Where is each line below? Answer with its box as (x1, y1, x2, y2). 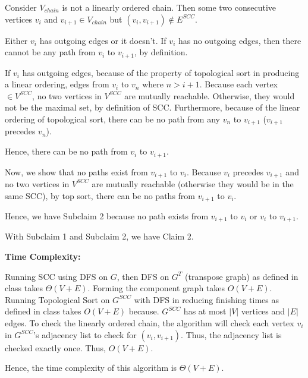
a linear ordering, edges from (5, 78, 109, 90)
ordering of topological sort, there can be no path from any (5, 113, 220, 125)
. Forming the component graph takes (87, 282, 225, 294)
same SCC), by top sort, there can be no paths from (5, 189, 195, 201)
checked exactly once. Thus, (5, 341, 106, 354)
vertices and (241, 305, 285, 317)
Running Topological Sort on (5, 293, 110, 305)
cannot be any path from (5, 46, 96, 58)
